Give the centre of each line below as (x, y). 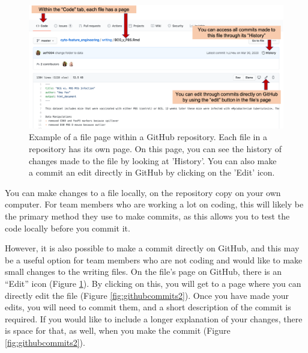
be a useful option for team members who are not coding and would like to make (154, 259)
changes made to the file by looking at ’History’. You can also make (153, 160)
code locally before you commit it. (68, 228)
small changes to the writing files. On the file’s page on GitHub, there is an (143, 272)
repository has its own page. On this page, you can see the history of (155, 148)
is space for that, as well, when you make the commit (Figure (118, 330)
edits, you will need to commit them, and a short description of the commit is (148, 307)
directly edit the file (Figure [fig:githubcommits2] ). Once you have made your (147, 295)
